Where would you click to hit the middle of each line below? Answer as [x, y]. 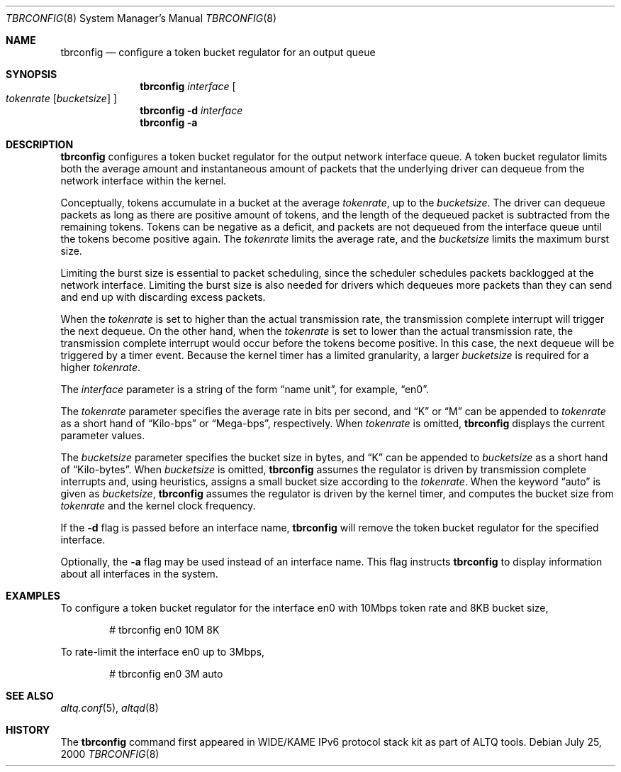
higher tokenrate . [101, 367]
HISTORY [28, 730]
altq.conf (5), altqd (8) [110, 708]
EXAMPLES [33, 596]
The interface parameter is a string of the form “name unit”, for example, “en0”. [245, 389]
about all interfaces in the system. [139, 574]
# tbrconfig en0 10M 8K [164, 630]
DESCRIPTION [40, 144]
